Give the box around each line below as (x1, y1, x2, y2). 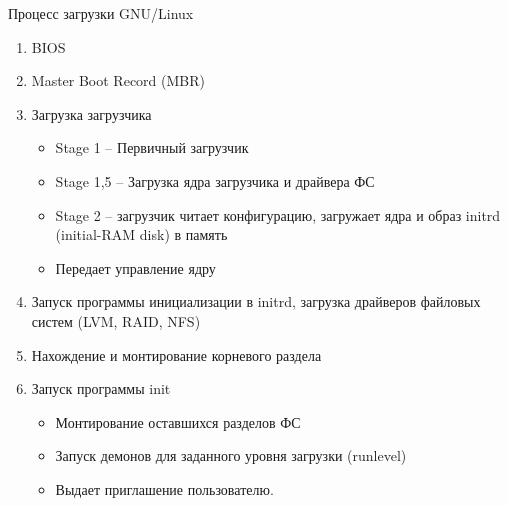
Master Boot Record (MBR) (31, 70, 205, 91)
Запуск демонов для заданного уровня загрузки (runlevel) (55, 445, 407, 466)
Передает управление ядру (55, 257, 216, 278)
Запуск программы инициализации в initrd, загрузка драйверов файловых (31, 291, 481, 312)
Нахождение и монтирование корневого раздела (31, 344, 322, 365)
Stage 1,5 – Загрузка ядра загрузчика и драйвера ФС (55, 170, 375, 191)
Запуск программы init (31, 378, 171, 399)
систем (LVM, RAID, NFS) (31, 310, 201, 331)
